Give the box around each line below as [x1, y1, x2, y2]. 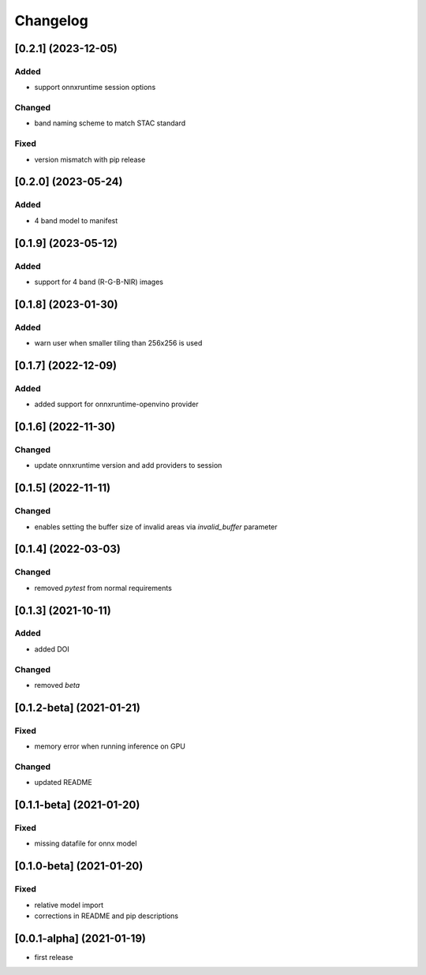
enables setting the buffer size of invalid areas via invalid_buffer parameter [34, 521, 278, 532]
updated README [34, 778, 92, 787]
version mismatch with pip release [34, 155, 146, 164]
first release [34, 952, 74, 962]
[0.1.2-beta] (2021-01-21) [14, 700, 141, 714]
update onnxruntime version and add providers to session [34, 461, 222, 470]
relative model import [34, 900, 104, 910]
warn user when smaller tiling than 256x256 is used [34, 338, 203, 348]
